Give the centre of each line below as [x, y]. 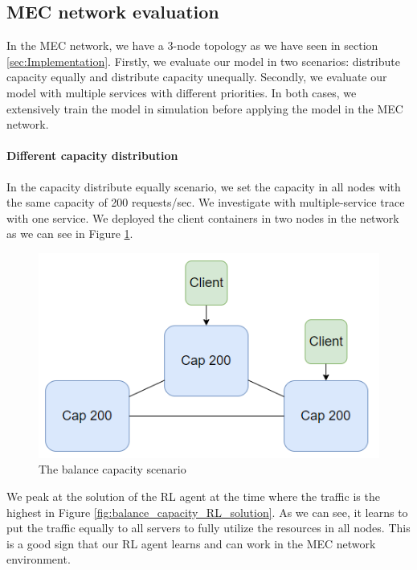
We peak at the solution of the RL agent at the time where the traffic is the [193, 496]
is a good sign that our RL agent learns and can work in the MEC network [191, 543]
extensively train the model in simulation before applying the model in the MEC [205, 108]
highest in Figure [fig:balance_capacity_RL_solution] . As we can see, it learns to [207, 512]
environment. [39, 559]
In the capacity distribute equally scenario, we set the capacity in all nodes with [204, 186]
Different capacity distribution [92, 156]
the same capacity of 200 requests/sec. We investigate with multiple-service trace [206, 202]
